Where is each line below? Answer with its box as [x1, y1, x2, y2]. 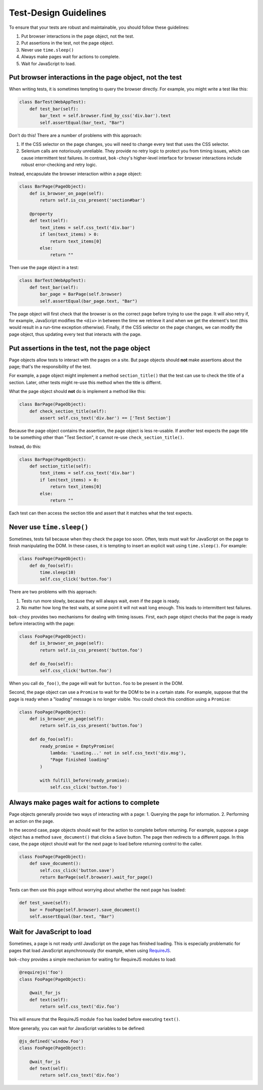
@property [29, 211, 53, 217]
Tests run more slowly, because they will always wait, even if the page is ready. [21, 598, 180, 604]
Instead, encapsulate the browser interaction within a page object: [9, 171, 142, 177]
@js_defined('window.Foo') [19, 1038, 84, 1044]
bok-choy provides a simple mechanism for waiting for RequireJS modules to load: [9, 957, 176, 963]
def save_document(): [29, 861, 81, 866]
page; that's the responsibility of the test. [9, 364, 92, 370]
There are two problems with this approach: [9, 589, 97, 595]
